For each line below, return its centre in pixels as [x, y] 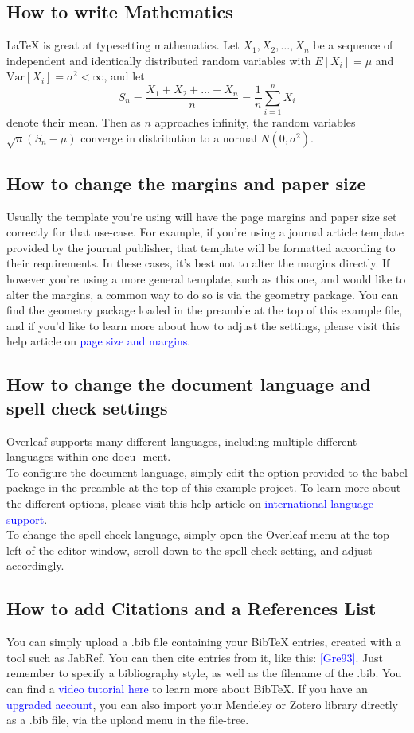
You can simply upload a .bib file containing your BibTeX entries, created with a [204, 642]
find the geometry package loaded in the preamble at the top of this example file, [205, 310]
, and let [124, 76]
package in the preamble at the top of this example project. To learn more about [204, 487]
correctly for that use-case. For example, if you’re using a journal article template [205, 232]
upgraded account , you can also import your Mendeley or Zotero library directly [202, 704]
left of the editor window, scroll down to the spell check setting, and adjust [189, 550]
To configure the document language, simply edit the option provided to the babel [207, 472]
